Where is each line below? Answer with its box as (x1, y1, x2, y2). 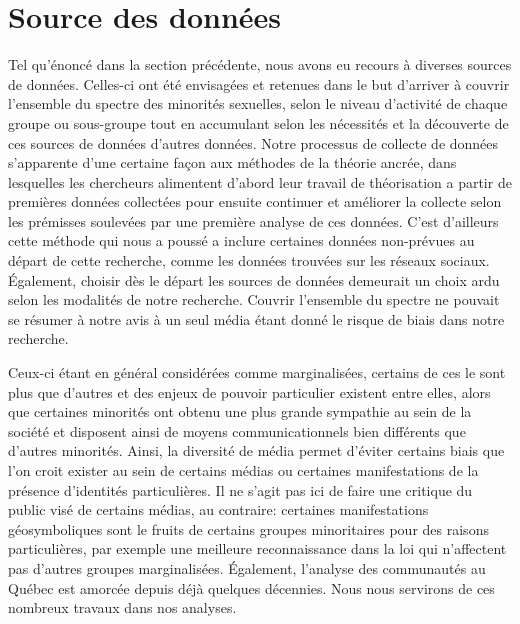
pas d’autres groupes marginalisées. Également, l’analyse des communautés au (8, 557, 486, 578)
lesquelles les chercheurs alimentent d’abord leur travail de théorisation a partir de (8, 171, 512, 192)
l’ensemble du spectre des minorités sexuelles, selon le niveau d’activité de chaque (8, 93, 508, 114)
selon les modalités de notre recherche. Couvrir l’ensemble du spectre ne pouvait (8, 289, 500, 310)
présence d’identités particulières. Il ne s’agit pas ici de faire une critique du (8, 479, 473, 500)
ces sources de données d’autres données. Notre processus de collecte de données (8, 132, 499, 153)
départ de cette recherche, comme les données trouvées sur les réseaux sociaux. (8, 250, 490, 271)
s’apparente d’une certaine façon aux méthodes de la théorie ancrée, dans (8, 152, 457, 173)
